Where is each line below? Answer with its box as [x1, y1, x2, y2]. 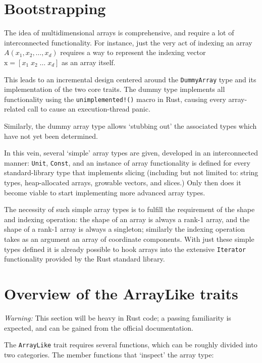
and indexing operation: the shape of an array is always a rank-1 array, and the [4, 214, 250, 224]
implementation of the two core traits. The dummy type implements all [4, 84, 225, 94]
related [4, 103, 26, 114]
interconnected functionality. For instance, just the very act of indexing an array [4, 37, 252, 47]
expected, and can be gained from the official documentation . [4, 322, 193, 333]
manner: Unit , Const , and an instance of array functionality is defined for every [4, 157, 250, 168]
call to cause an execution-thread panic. [27, 103, 150, 114]
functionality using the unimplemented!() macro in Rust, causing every [4, 93, 226, 104]
